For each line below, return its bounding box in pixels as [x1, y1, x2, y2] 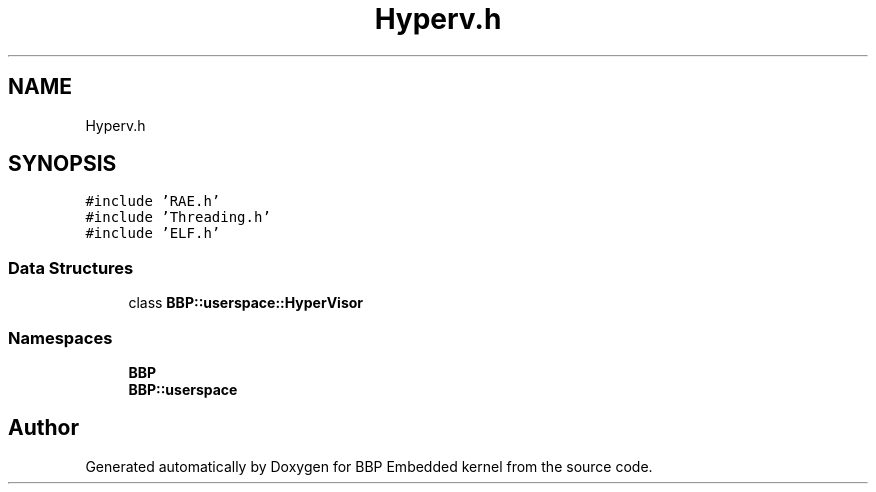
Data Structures [8, 257, 134, 278]
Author [8, 415, 79, 441]
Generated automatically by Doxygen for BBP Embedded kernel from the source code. [85, 457, 653, 475]
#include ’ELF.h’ [85, 225, 221, 242]
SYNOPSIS [8, 151, 117, 177]
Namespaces [8, 327, 113, 348]
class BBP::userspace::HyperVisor [128, 294, 364, 312]
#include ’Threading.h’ [85, 209, 271, 226]
